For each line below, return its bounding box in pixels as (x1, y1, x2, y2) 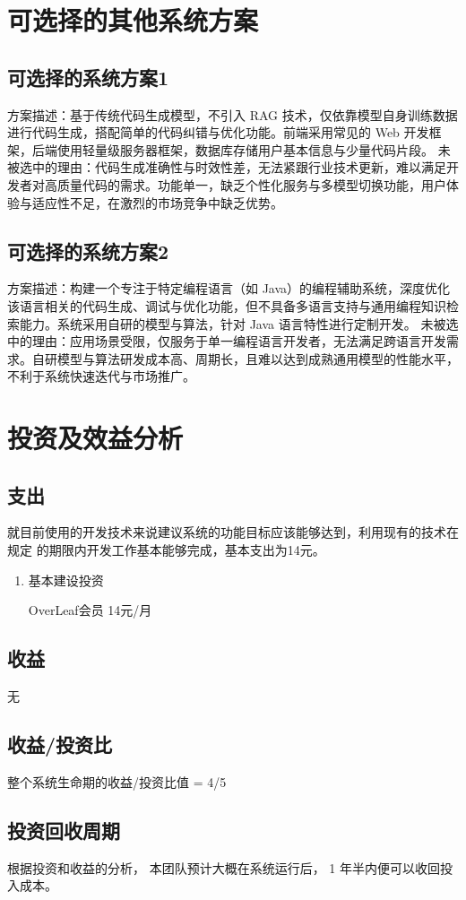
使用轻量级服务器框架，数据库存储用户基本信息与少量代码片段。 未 (56, 140, 451, 159)
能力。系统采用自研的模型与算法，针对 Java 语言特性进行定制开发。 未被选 (19, 314, 459, 333)
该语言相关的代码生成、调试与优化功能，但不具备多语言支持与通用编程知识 (7, 296, 446, 315)
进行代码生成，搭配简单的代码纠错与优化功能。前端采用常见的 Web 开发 (7, 123, 429, 142)
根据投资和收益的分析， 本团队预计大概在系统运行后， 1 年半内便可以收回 (7, 858, 440, 877)
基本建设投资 (28, 570, 104, 589)
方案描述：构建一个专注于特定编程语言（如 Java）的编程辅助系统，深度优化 (7, 279, 451, 298)
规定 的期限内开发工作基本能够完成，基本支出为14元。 (7, 541, 325, 559)
